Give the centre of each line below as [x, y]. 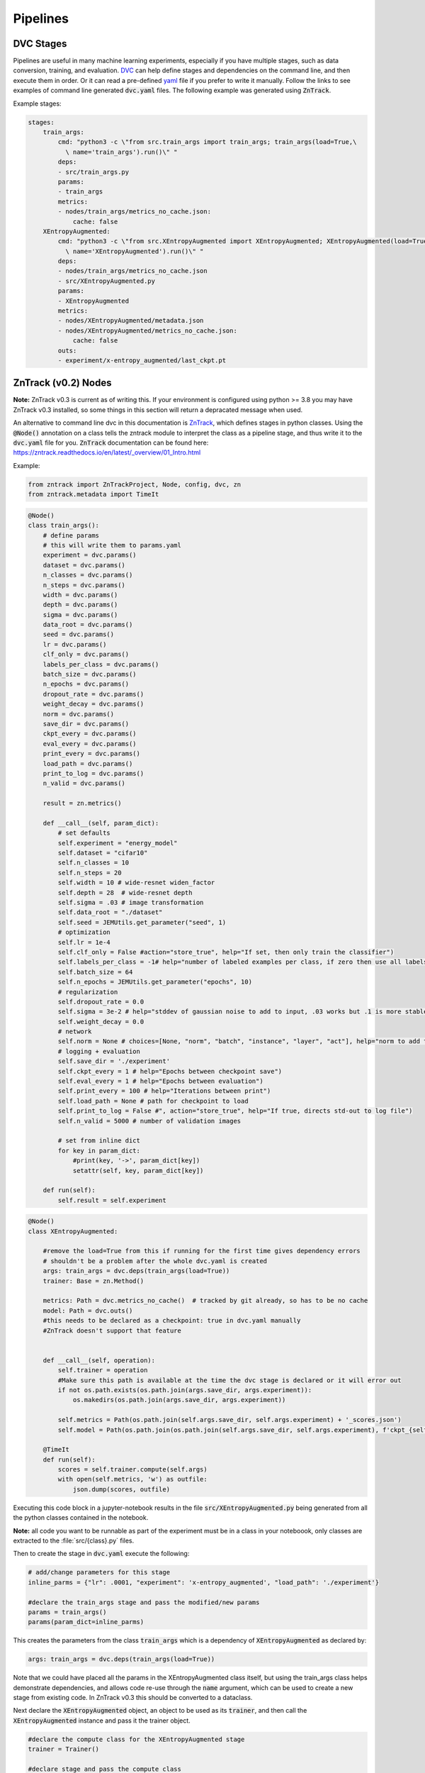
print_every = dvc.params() [92, 754]
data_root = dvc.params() [88, 625]
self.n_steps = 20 [90, 873]
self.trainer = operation [103, 1370]
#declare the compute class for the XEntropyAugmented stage [136, 1739]
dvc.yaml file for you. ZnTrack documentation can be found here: [111, 443]
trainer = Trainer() [63, 1749]
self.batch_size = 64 [95, 972]
